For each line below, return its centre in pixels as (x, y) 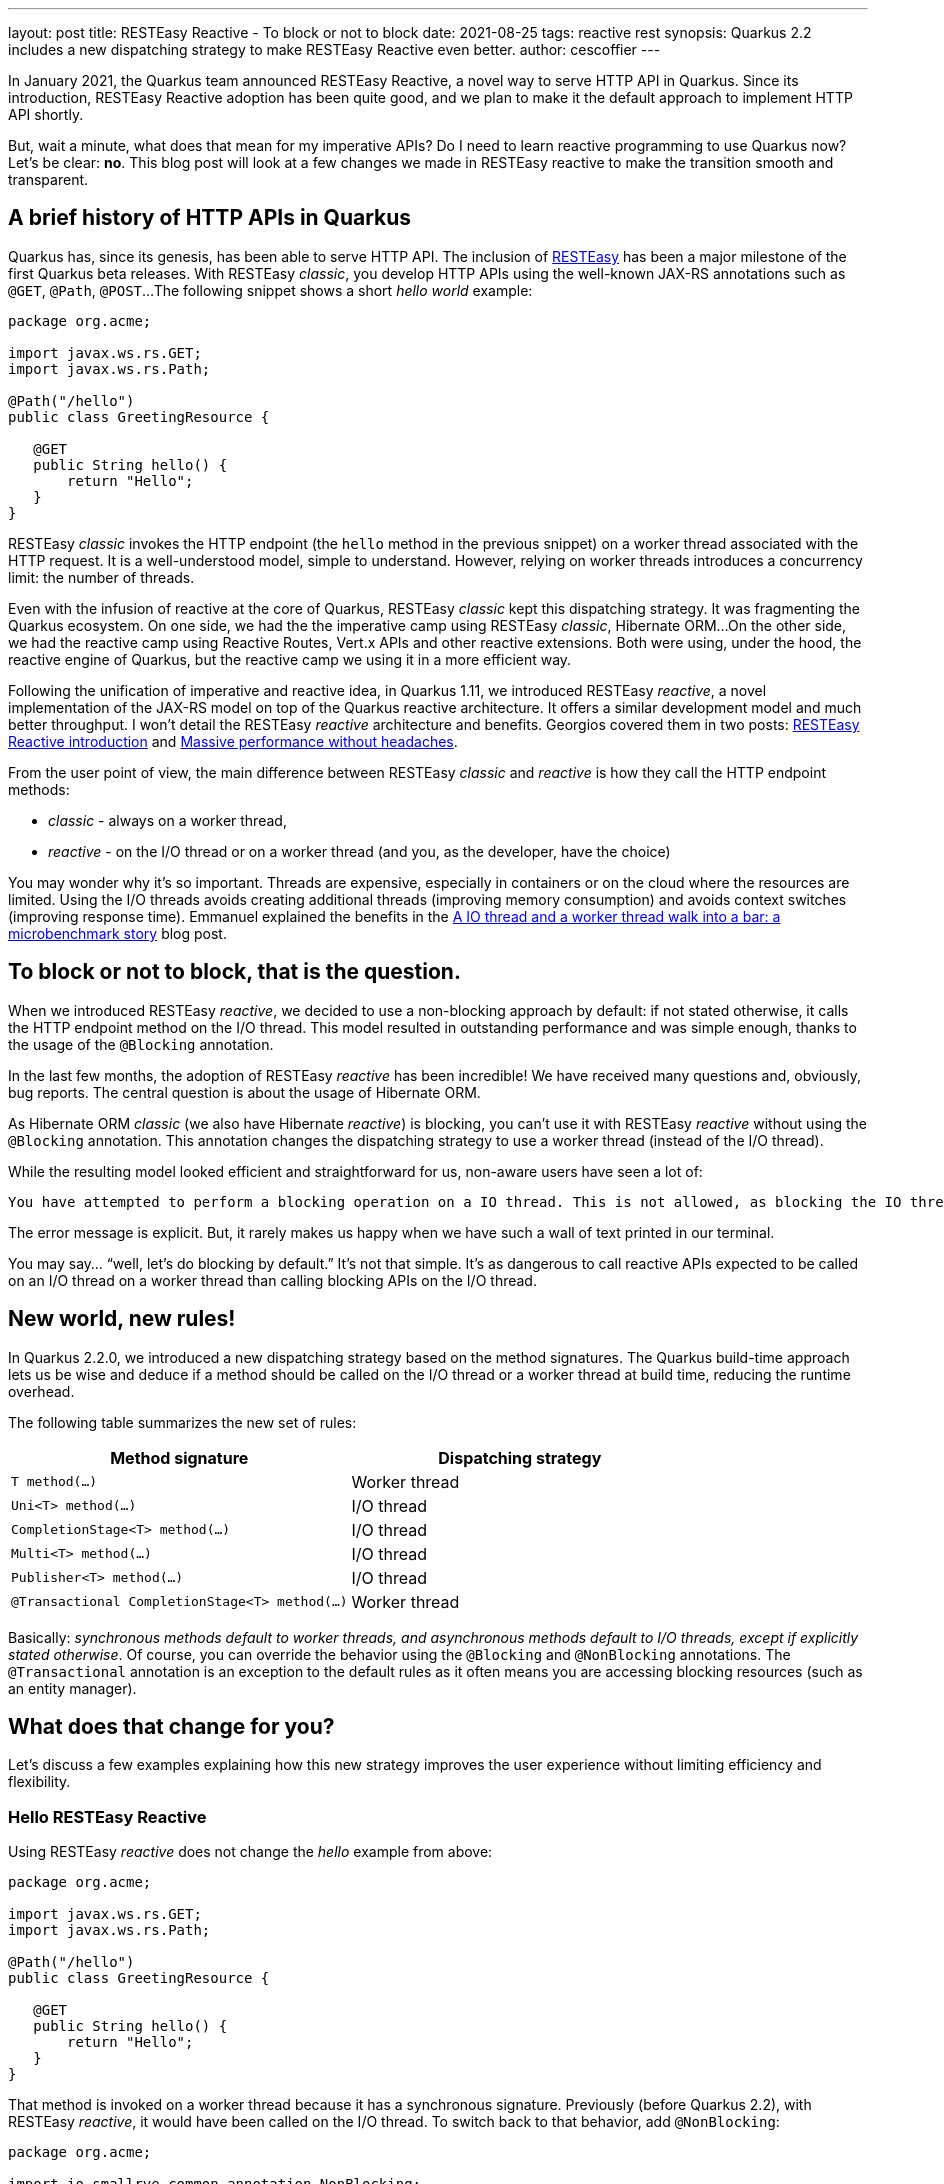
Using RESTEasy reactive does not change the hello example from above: (250, 1852)
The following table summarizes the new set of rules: (182, 1422)
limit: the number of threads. (101, 577)
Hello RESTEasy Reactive (107, 1816)
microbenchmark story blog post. (117, 933)
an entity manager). (72, 1688)
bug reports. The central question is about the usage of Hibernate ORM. (244, 1092)
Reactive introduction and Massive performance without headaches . (233, 741)
